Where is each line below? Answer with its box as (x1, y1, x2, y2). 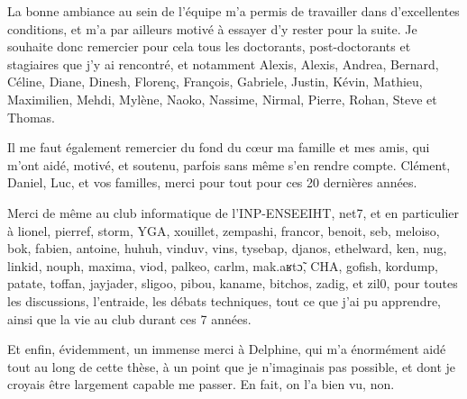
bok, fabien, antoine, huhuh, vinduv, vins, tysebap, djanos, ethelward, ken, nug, (7, 239, 447, 258)
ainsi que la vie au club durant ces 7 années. (7, 309, 252, 328)
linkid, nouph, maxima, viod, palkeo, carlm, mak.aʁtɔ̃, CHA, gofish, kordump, (7, 256, 438, 275)
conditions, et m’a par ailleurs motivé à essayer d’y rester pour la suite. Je (7, 19, 417, 38)
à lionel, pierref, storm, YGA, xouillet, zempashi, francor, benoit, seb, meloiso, (7, 221, 440, 240)
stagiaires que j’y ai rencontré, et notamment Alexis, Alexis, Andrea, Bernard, (7, 54, 439, 73)
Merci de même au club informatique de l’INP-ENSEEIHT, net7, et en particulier (7, 203, 460, 222)
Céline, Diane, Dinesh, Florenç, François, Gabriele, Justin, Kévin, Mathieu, (7, 72, 423, 91)
